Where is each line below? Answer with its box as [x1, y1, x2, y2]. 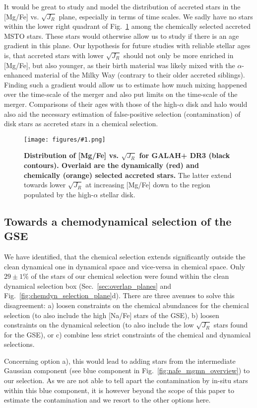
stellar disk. [100, 189, 135, 199]
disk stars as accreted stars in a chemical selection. [4, 118, 158, 129]
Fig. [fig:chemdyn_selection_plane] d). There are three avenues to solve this [4, 290, 235, 301]
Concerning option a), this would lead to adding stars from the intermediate [4, 355, 236, 366]
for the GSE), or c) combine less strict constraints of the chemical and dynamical [4, 329, 251, 339]
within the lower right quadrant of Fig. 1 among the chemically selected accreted [4, 21, 251, 31]
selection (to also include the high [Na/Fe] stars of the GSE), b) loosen [4, 310, 219, 320]
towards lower [24, 179, 66, 190]
